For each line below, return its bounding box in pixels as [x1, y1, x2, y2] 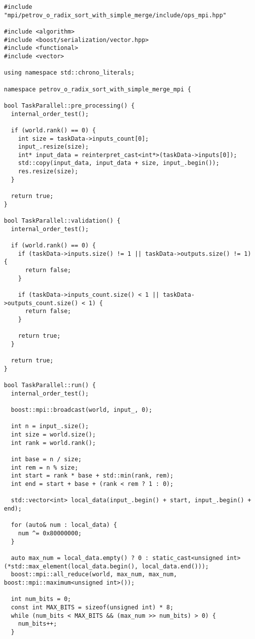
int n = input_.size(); [11, 423, 89, 430]
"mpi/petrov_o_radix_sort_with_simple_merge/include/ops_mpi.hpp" [4, 11, 227, 19]
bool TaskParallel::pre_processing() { [4, 102, 135, 109]
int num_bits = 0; [11, 596, 72, 603]
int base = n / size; [11, 456, 82, 463]
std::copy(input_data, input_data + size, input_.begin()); [18, 160, 219, 167]
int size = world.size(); [11, 431, 96, 439]
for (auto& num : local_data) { [11, 521, 117, 529]
